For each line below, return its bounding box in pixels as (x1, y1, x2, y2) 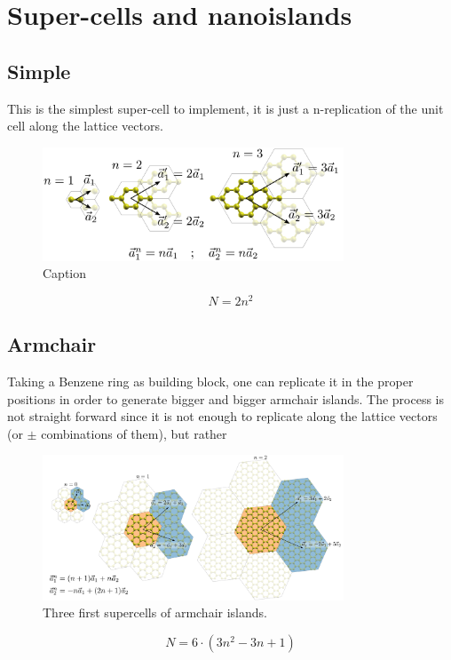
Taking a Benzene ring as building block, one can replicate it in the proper (7, 372, 414, 391)
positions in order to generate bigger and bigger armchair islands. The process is (7, 389, 445, 408)
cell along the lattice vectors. (7, 116, 163, 135)
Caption (43, 264, 87, 282)
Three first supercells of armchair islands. (43, 603, 267, 622)
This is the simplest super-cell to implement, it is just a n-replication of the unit (7, 99, 444, 117)
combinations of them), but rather (41, 424, 227, 442)
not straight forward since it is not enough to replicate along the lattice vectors (7, 407, 438, 425)
